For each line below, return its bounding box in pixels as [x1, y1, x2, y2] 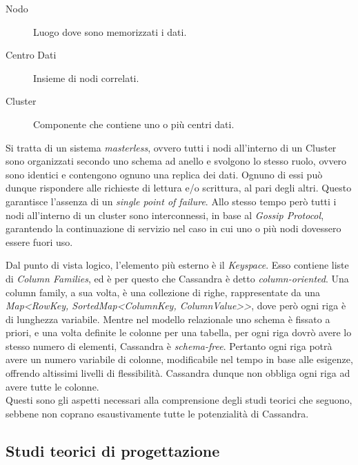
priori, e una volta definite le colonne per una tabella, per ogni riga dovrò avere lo [6, 325, 352, 340]
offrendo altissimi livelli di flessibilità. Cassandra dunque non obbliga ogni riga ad [6, 366, 350, 380]
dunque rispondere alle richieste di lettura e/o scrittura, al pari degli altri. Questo [6, 180, 352, 195]
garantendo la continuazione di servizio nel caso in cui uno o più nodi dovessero [6, 221, 341, 236]
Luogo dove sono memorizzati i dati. [33, 24, 187, 39]
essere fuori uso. [6, 234, 73, 249]
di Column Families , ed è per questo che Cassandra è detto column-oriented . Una [6, 271, 349, 285]
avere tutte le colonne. [6, 379, 99, 393]
